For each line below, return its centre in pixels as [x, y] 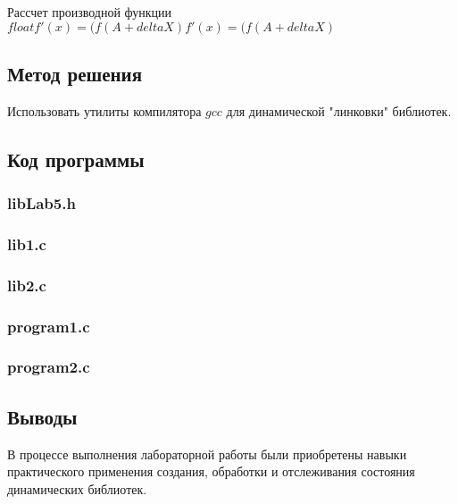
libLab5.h [42, 203]
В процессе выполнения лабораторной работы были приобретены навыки [207, 454]
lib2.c [27, 285]
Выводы [42, 416]
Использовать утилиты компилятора [104, 110]
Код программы [76, 159]
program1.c [49, 326]
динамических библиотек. [77, 488]
